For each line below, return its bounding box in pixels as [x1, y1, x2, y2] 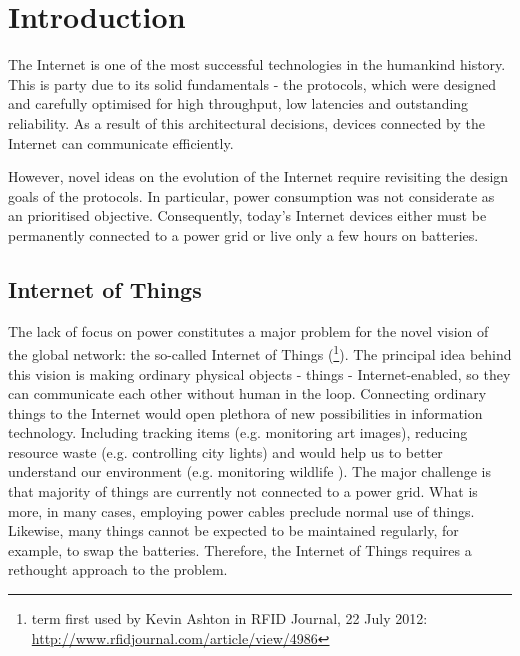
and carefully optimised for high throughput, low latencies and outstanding [8, 93, 469, 114]
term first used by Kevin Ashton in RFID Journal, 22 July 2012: [31, 608, 428, 629]
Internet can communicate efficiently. [8, 132, 234, 153]
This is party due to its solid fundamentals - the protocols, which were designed [8, 73, 496, 94]
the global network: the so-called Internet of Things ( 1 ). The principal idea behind [8, 341, 512, 364]
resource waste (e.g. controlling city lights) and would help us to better [8, 441, 443, 462]
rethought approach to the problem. [8, 559, 228, 580]
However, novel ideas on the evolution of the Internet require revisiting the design [8, 166, 509, 187]
